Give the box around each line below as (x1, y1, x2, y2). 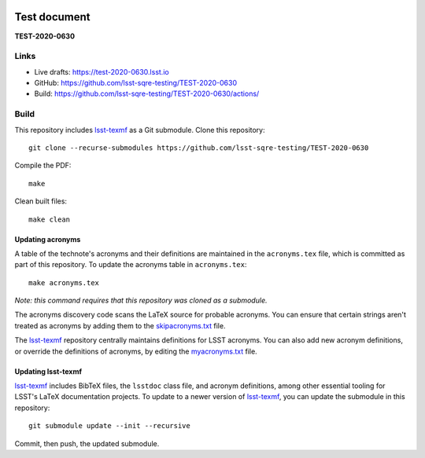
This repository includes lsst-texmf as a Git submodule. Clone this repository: (14, 125, 265, 134)
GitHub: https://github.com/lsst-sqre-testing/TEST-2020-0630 (34, 79, 238, 88)
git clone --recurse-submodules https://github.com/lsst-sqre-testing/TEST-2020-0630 (28, 143, 369, 152)
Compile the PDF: (14, 161, 72, 170)
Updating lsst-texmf (14, 366, 83, 376)
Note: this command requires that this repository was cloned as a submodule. (14, 295, 268, 306)
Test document (14, 10, 91, 24)
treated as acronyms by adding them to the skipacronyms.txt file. (14, 321, 226, 330)
